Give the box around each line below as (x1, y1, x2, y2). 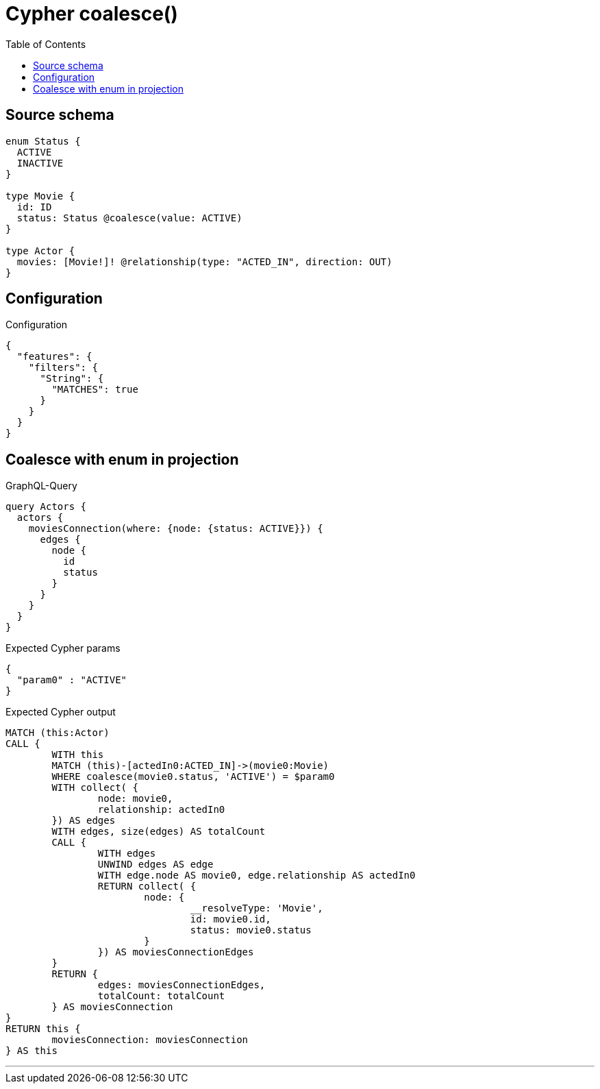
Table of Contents (5, 38, 86, 50)
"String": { (40, 373, 104, 384)
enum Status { (5, 135, 81, 147)
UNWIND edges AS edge (97, 859, 214, 870)
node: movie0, (97, 793, 173, 805)
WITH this (51, 749, 104, 761)
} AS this (5, 1045, 58, 1057)
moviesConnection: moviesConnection (51, 1034, 249, 1046)
